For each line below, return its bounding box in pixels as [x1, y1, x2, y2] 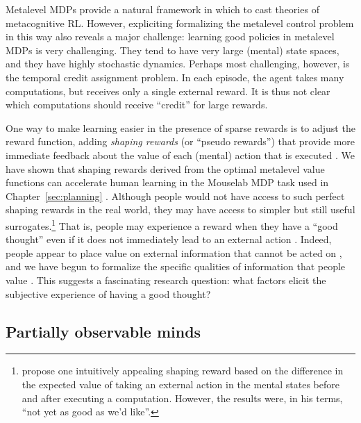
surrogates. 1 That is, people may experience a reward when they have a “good [6, 216, 338, 233]
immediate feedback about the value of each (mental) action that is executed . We [6, 147, 355, 162]
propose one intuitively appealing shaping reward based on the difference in [22, 363, 344, 378]
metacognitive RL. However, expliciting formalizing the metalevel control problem [6, 15, 354, 30]
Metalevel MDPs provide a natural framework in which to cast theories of [6, 2, 319, 16]
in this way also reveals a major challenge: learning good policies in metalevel [6, 29, 335, 44]
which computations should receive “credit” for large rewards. [6, 97, 268, 112]
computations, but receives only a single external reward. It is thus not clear [6, 83, 330, 98]
